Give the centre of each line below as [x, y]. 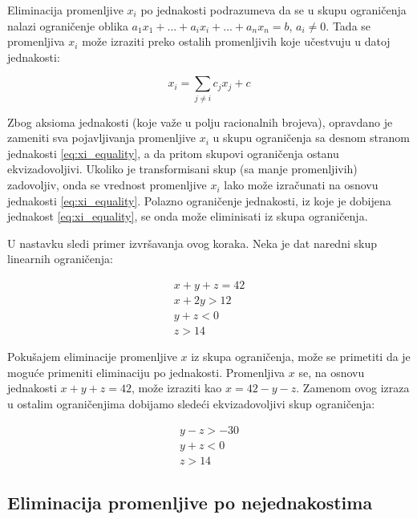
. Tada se [348, 25]
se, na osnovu [332, 372]
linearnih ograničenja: [60, 259]
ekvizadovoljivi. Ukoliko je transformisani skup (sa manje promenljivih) [182, 169]
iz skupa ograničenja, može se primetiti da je [301, 357]
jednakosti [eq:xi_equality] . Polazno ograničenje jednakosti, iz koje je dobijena [199, 200]
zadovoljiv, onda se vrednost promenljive [107, 185]
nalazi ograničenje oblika [68, 25]
